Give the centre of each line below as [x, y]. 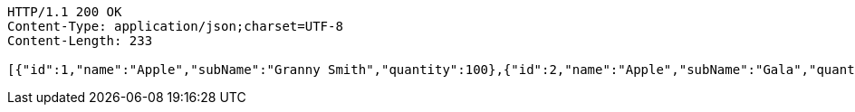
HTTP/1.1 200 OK [65, 12]
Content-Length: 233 [80, 41]
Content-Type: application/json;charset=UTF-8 [175, 26]
